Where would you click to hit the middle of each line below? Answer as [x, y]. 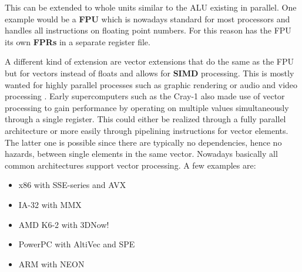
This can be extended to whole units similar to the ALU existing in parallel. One [151, 7]
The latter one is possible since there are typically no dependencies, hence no [143, 142]
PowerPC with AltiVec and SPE [77, 244]
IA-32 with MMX [50, 204]
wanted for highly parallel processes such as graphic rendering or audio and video [151, 84]
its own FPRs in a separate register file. [78, 41]
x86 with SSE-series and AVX [72, 185]
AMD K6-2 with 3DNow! [64, 224]
